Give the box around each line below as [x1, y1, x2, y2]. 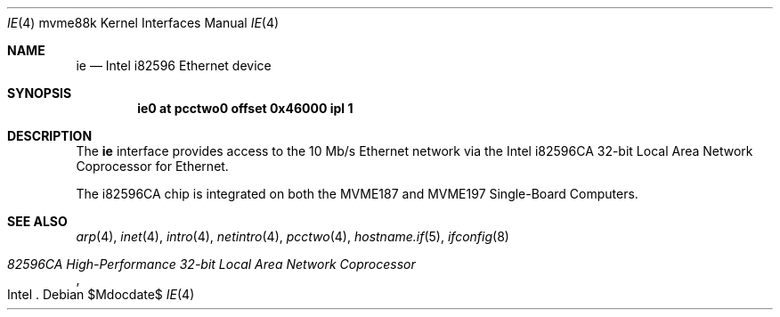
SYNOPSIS [7, 85, 72, 101]
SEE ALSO [7, 214, 68, 229]
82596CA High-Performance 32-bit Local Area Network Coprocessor [7, 256, 416, 272]
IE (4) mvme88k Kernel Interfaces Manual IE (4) [7, 15, 280, 30]
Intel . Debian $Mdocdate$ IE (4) [7, 287, 195, 302]
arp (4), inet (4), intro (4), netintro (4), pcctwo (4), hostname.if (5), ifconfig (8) [76, 229, 509, 244]
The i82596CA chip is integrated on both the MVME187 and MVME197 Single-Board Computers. [76, 186, 638, 201]
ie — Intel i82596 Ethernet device [76, 58, 272, 73]
